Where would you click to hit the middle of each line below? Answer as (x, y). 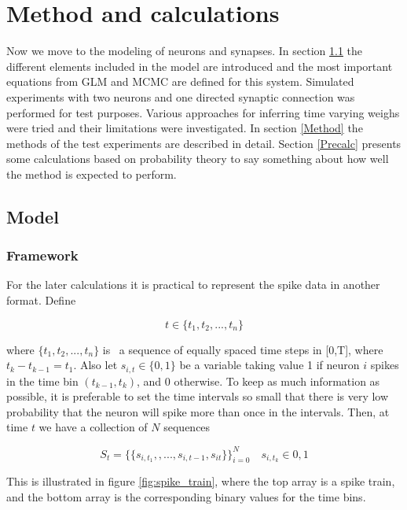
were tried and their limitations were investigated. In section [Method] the (185, 128)
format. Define (41, 300)
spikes (385, 365)
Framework (42, 255)
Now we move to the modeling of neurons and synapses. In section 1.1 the (185, 51)
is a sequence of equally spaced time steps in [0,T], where (243, 349)
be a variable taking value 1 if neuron (269, 365)
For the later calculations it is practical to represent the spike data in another (193, 285)
